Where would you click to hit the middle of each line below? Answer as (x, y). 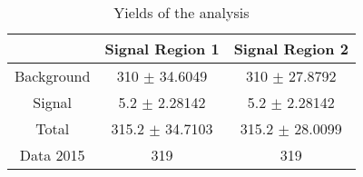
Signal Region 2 (291, 49)
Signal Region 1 (162, 49)
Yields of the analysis (181, 12)
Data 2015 (52, 155)
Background (53, 76)
